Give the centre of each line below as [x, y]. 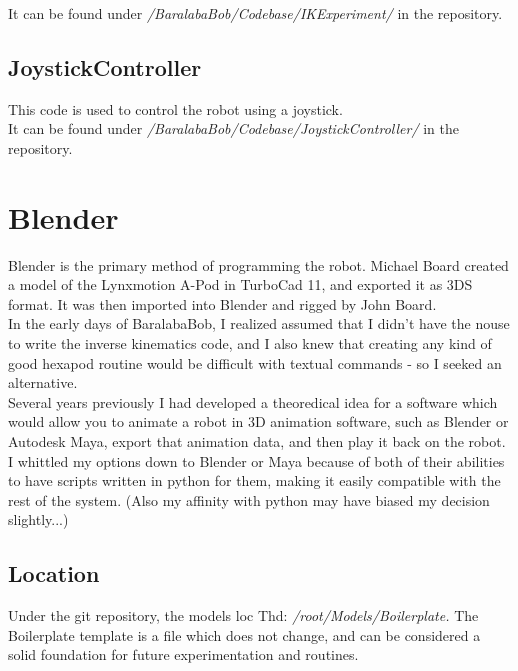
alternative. [43, 382]
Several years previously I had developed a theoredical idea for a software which [253, 401]
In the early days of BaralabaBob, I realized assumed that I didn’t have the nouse [259, 323]
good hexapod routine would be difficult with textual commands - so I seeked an [255, 362]
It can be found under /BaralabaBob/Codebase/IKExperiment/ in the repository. [255, 13]
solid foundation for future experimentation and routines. [183, 654]
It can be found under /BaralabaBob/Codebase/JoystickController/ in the [234, 128]
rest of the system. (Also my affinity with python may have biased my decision [249, 499]
